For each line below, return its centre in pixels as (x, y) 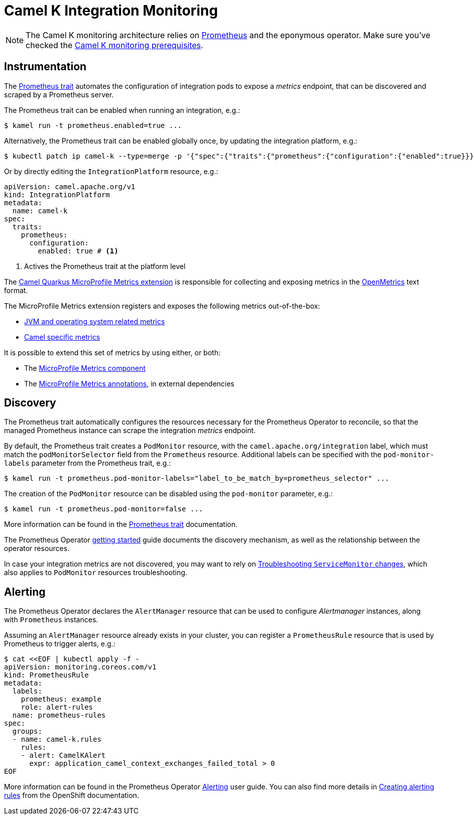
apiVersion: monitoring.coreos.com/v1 (80, 667)
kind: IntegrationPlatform (57, 194)
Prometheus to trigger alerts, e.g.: (60, 644)
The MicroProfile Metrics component (85, 368)
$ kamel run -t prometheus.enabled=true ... (93, 125)
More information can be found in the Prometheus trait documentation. (121, 524)
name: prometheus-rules (59, 715)
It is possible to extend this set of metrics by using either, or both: (112, 352)
